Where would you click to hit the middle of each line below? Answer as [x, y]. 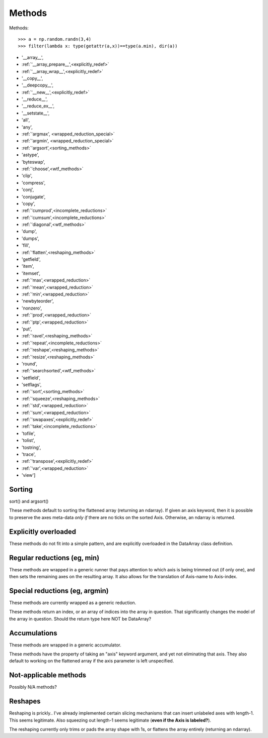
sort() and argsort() [29, 501]
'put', [27, 329]
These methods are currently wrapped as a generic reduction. [73, 603]
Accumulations [33, 633]
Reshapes [25, 701]
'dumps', [31, 238]
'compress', [33, 183]
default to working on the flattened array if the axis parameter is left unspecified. [92, 661]
